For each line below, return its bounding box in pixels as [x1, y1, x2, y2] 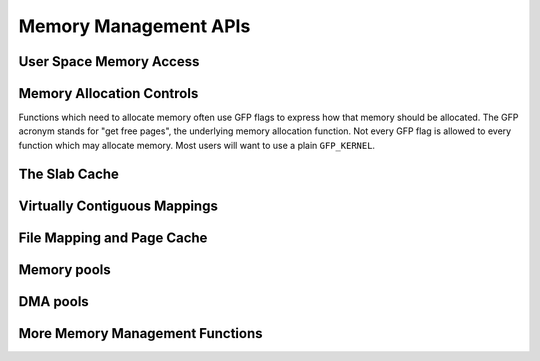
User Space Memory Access [18, 53, 200, 70]
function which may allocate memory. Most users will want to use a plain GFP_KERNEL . [18, 139, 375, 151]
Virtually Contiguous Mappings [18, 197, 219, 214]
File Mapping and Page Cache [18, 229, 208, 246]
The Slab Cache [18, 165, 120, 182]
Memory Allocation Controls [18, 85, 199, 102]
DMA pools [18, 293, 89, 310]
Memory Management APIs [18, 15, 251, 37]
